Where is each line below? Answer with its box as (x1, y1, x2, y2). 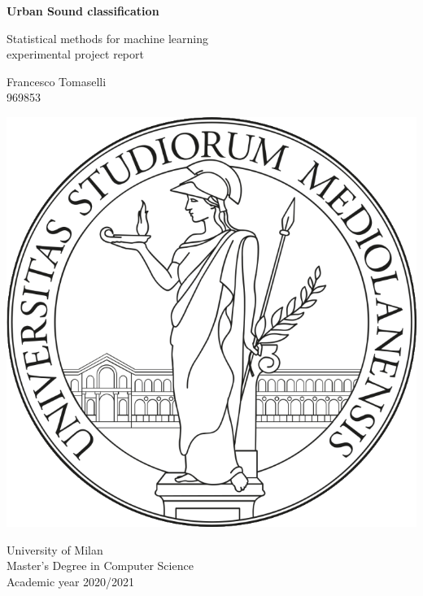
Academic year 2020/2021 (7, 572, 135, 589)
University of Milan (7, 541, 103, 558)
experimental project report (7, 46, 144, 63)
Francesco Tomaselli (7, 72, 107, 89)
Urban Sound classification (7, 2, 159, 19)
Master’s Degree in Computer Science (7, 557, 194, 574)
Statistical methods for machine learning (7, 29, 208, 46)
